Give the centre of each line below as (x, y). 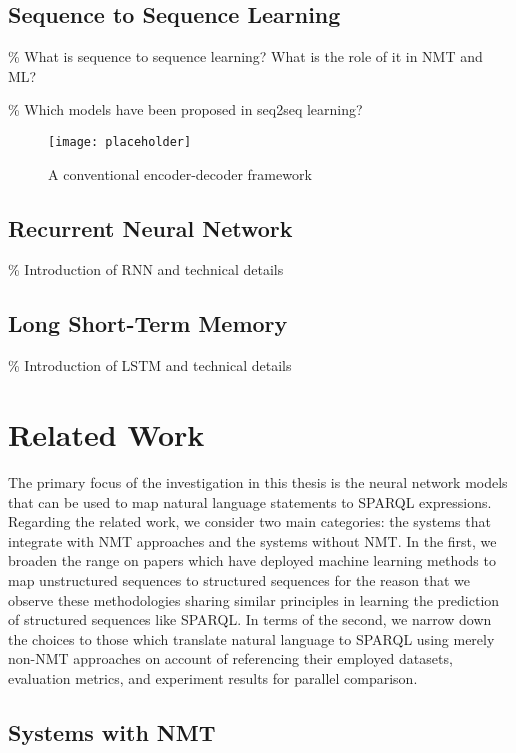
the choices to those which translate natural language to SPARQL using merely (251, 638)
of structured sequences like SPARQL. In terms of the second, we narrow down (250, 619)
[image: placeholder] (120, 141)
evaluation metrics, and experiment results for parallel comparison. (213, 677)
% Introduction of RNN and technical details (146, 269)
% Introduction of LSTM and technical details (150, 365)
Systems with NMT (112, 731)
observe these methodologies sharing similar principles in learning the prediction (254, 599)
